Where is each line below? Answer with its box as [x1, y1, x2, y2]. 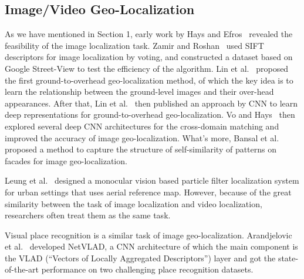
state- [278, 251, 299, 264]
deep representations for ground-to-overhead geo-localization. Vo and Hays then [5, 108, 295, 121]
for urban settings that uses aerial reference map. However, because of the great [5, 185, 292, 198]
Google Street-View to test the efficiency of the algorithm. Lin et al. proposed [5, 62, 289, 74]
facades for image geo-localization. [5, 154, 127, 167]
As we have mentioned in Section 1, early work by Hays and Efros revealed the [5, 28, 293, 40]
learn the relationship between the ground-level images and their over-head [5, 85, 274, 98]
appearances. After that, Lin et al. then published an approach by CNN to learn [5, 97, 298, 109]
